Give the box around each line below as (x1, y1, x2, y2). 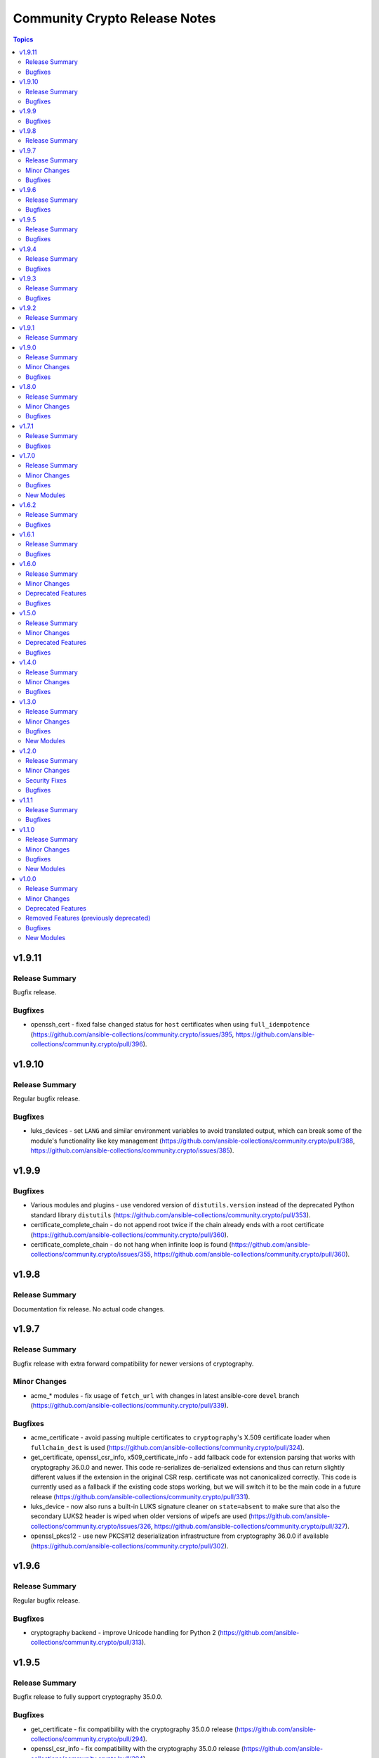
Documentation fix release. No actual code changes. (13, 1304, 165, 1313)
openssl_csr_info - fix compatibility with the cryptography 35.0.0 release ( (30, 1745, 244, 1753)
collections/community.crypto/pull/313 (30, 1638, 142, 1647)
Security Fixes (25, 776, 67, 784)
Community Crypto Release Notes (13, 11, 217, 26)
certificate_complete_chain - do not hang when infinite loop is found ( (30, 1240, 232, 1248)
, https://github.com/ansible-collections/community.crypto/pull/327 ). (150, 1522, 350, 1530)
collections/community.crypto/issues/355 (30, 1250, 151, 1259)
